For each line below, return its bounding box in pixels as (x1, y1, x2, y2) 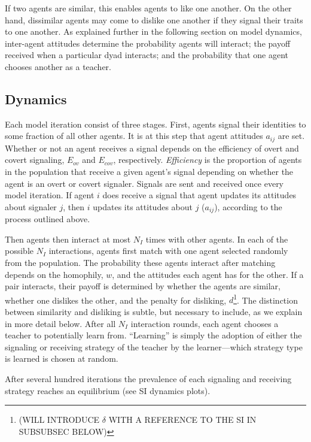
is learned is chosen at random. (5, 352, 118, 365)
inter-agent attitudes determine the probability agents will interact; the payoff (5, 37, 291, 49)
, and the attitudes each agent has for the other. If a (112, 268, 304, 280)
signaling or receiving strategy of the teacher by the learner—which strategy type (5, 340, 303, 353)
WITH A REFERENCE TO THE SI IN (108, 413, 257, 426)
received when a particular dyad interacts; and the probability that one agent (5, 49, 288, 61)
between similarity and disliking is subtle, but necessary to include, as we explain (5, 305, 303, 318)
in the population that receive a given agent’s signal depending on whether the (5, 165, 294, 177)
